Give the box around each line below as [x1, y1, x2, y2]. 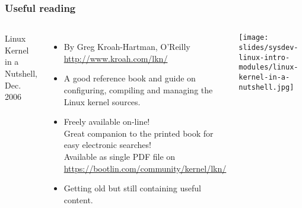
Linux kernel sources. [63, 95, 141, 108]
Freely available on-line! [63, 115, 150, 128]
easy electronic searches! [63, 138, 151, 151]
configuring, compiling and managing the [63, 84, 213, 96]
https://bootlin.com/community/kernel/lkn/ [63, 162, 227, 174]
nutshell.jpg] [239, 83, 294, 92]
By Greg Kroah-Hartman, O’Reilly [63, 40, 190, 53]
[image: [239, 33, 269, 42]
